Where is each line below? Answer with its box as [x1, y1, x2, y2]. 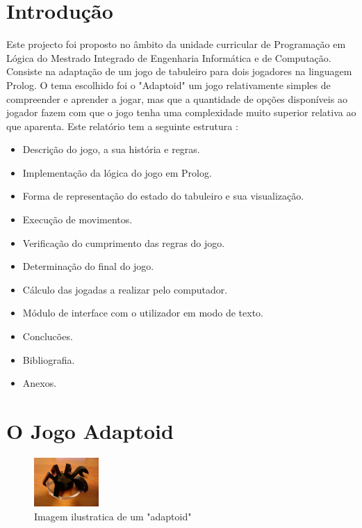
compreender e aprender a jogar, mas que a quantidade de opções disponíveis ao [6, 91, 347, 106]
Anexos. [22, 376, 57, 390]
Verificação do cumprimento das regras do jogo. [22, 235, 225, 250]
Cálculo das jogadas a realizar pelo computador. [22, 282, 228, 296]
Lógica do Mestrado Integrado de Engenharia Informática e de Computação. [6, 50, 331, 65]
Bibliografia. [22, 352, 75, 367]
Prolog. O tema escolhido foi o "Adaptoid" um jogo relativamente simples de [6, 77, 331, 92]
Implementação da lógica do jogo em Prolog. [22, 165, 212, 179]
